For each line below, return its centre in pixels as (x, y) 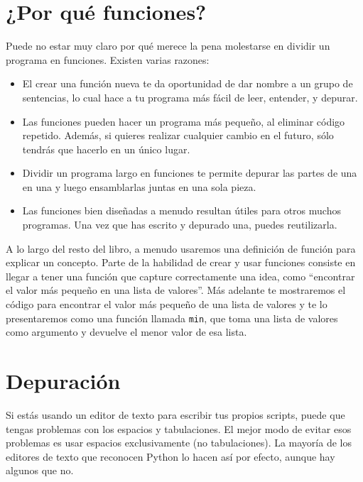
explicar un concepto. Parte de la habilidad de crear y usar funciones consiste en (181, 262)
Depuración (63, 381)
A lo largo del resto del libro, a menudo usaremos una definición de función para (181, 248)
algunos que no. (40, 470)
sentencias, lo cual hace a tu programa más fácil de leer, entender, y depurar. (190, 97)
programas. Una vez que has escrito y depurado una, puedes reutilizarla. (180, 225)
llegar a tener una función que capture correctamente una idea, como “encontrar (180, 276)
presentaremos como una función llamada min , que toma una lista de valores (172, 318)
